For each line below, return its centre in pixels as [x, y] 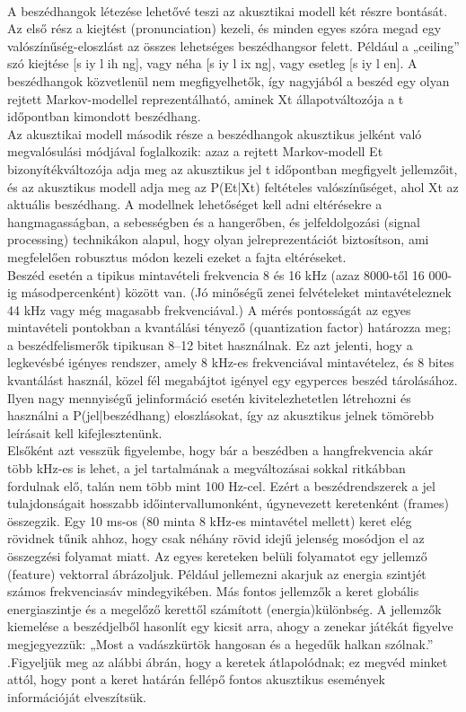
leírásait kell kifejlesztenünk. [85, 432]
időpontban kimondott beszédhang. [104, 116]
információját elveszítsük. [77, 696]
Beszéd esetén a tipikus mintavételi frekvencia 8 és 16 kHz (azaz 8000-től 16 [216, 274]
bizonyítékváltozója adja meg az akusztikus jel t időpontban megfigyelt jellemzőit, [233, 168]
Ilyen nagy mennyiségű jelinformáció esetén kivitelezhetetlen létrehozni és [209, 397]
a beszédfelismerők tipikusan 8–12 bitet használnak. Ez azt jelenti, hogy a [210, 344]
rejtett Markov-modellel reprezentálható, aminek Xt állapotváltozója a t [206, 98]
